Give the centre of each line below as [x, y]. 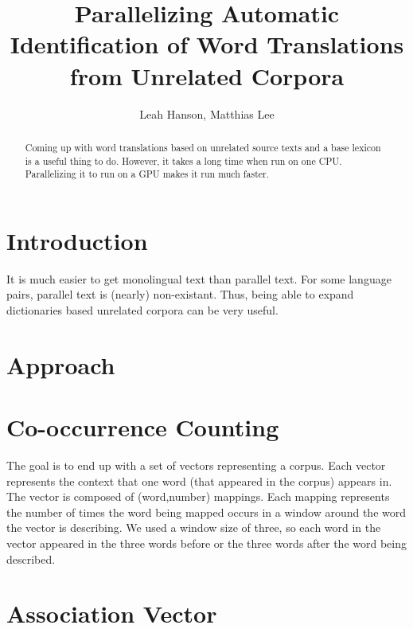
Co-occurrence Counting [143, 427]
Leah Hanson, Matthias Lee [207, 113]
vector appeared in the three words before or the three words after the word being [206, 543]
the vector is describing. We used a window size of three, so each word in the [194, 527]
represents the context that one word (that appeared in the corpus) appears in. [199, 481]
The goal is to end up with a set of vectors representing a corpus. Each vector [196, 465]
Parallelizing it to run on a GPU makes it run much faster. [147, 174]
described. [31, 559]
